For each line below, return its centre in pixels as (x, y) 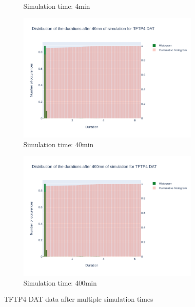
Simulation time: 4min (57, 6)
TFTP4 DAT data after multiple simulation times (78, 299)
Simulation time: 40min (58, 144)
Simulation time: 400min (60, 282)
